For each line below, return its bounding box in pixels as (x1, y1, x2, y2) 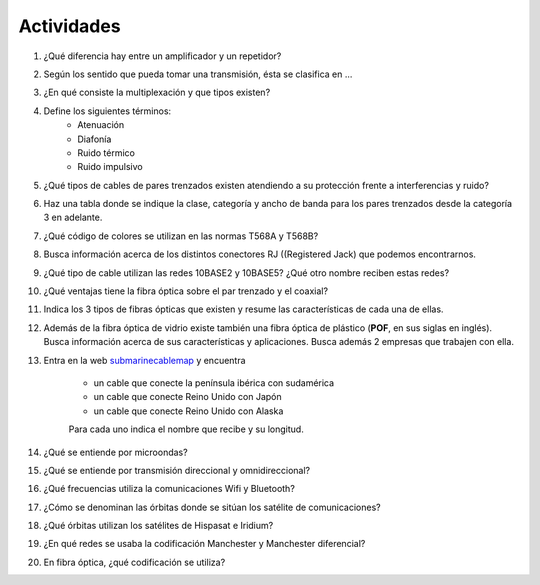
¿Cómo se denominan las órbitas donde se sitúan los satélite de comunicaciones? (43, 501, 381, 513)
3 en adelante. (43, 211, 103, 224)
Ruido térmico (77, 146, 135, 159)
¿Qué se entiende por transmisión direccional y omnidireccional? (43, 464, 310, 476)
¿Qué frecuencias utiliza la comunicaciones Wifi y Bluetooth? (43, 483, 295, 495)
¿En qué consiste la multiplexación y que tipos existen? (43, 86, 271, 99)
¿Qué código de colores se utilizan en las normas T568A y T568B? (43, 230, 319, 242)
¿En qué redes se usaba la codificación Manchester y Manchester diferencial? (43, 538, 366, 550)
